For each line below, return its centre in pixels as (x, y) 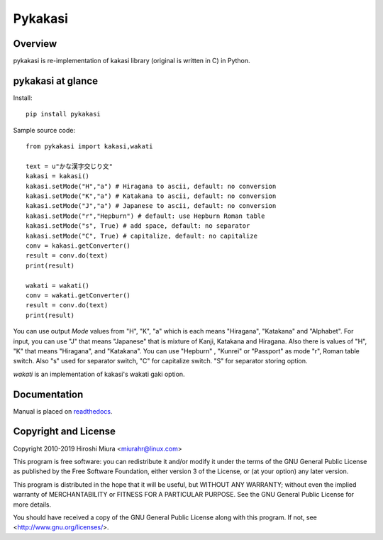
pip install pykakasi (63, 114)
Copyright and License (65, 432)
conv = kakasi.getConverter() (78, 246)
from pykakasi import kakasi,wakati (89, 147)
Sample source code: (44, 130)
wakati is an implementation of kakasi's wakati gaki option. (99, 374)
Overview (35, 44)
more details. (32, 505)
